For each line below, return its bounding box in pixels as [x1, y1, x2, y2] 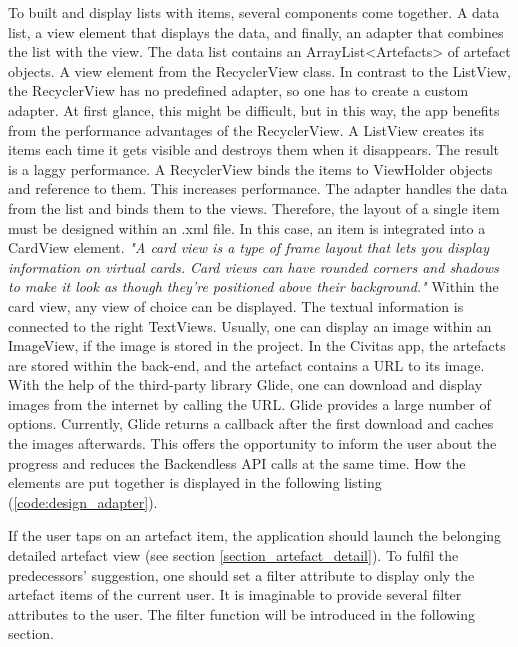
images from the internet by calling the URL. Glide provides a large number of [8, 393, 491, 414]
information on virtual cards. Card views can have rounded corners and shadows [8, 256, 499, 277]
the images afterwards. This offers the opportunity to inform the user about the [8, 433, 497, 454]
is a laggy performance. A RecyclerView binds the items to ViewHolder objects [8, 158, 493, 179]
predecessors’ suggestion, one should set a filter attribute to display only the [8, 564, 475, 585]
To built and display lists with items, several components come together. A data [8, 2, 500, 22]
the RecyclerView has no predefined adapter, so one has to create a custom [8, 80, 469, 101]
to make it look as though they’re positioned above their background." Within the [8, 276, 499, 297]
